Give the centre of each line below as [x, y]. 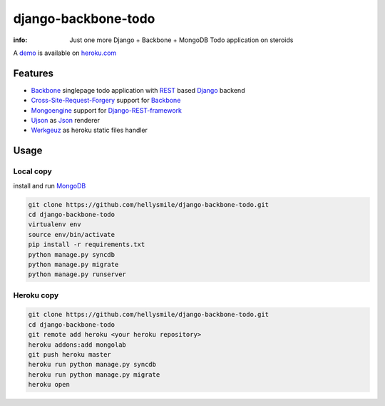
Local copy [33, 171]
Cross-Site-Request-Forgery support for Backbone [106, 101]
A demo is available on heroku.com [65, 53]
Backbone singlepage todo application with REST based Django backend [138, 90]
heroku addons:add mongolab [77, 345]
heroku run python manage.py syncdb [92, 365]
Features [33, 73]
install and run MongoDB [50, 186]
